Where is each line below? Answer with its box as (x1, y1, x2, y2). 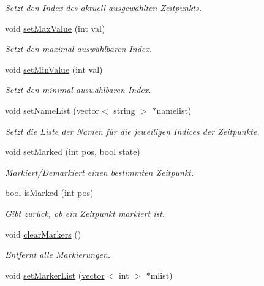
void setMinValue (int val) (5, 62, 103, 75)
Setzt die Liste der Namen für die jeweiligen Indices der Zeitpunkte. (5, 124, 260, 137)
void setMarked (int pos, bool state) (5, 145, 140, 158)
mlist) (150, 268, 173, 281)
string (113, 103, 135, 116)
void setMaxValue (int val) (5, 21, 105, 34)
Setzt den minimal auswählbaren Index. (5, 83, 151, 96)
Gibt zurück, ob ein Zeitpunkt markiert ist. (5, 206, 165, 219)
